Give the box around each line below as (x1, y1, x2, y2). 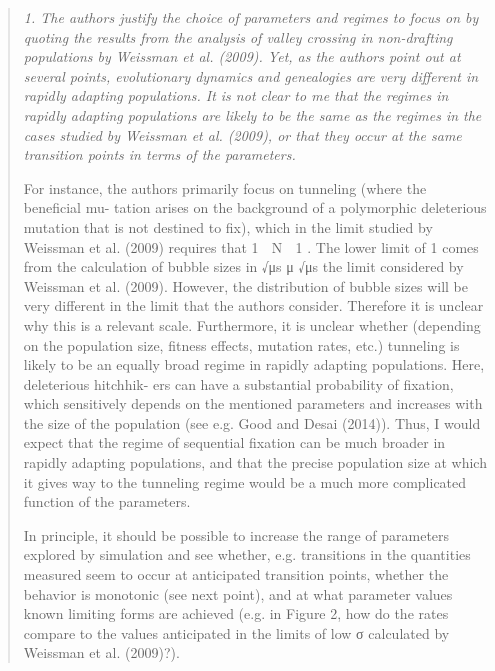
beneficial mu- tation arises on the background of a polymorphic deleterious (23, 197, 487, 218)
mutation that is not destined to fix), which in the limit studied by (23, 216, 433, 237)
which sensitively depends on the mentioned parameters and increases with (23, 393, 483, 414)
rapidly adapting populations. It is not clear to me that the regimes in (23, 85, 449, 106)
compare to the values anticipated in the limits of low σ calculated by (23, 622, 450, 643)
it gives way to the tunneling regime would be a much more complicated (23, 471, 467, 492)
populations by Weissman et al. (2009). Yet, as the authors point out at (23, 46, 461, 67)
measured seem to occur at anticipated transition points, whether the (23, 564, 449, 585)
